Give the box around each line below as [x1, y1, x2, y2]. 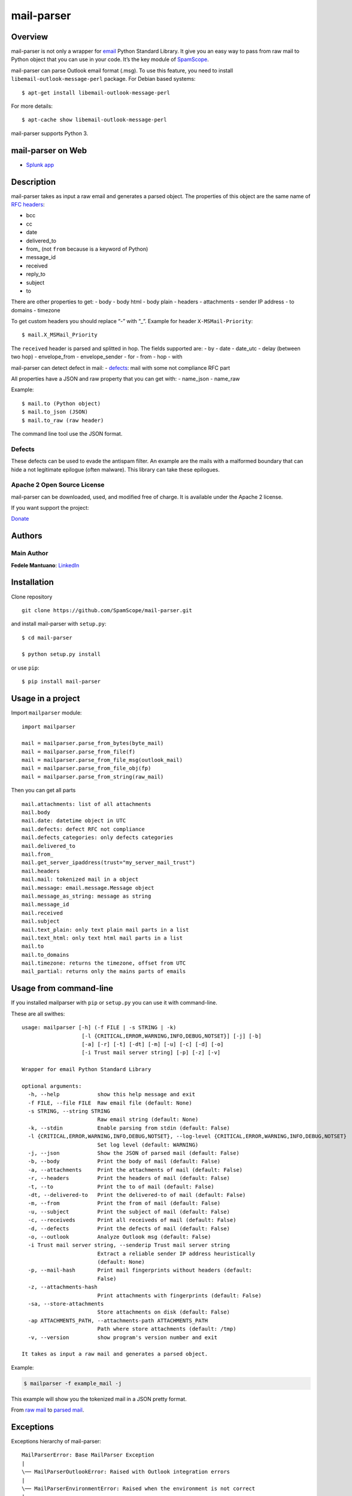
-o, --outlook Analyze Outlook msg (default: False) [28, 1233, 211, 1240]
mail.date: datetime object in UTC [22, 817, 126, 824]
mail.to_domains [22, 951, 69, 958]
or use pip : [11, 664, 40, 671]
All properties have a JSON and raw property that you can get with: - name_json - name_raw [11, 375, 240, 382]
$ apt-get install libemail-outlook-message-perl [22, 89, 171, 96]
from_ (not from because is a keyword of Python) [26, 245, 148, 253]
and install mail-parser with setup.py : [11, 620, 107, 628]
